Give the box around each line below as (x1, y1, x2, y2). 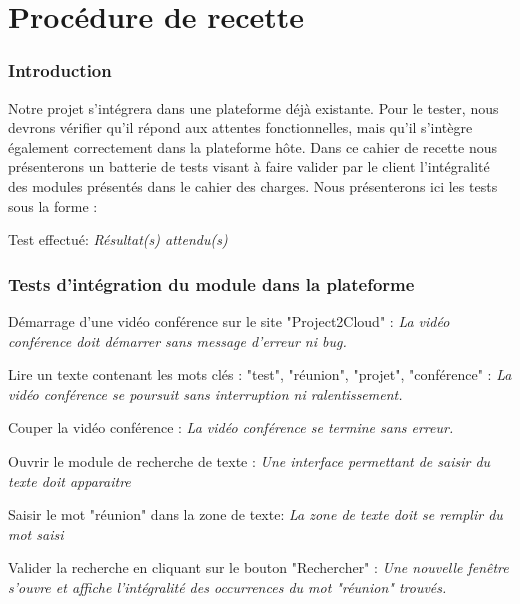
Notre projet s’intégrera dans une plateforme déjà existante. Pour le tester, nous (8, 97, 499, 118)
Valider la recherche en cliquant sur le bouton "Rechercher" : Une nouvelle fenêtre (8, 557, 509, 578)
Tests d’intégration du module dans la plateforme (8, 271, 415, 296)
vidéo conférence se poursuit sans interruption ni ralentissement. (8, 383, 403, 404)
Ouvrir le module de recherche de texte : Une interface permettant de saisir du (8, 450, 491, 471)
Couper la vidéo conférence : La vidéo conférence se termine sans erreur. (8, 417, 454, 438)
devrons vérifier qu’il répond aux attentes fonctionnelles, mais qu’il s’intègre (8, 117, 473, 138)
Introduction (8, 58, 112, 83)
